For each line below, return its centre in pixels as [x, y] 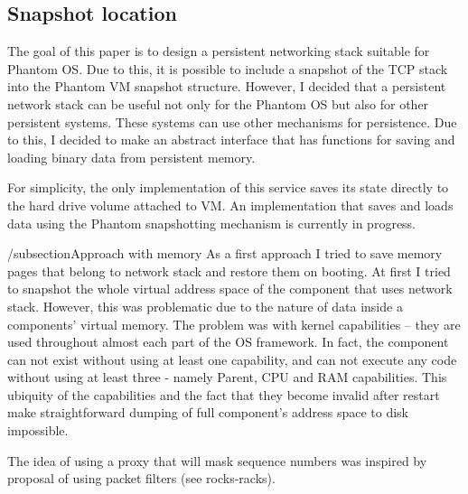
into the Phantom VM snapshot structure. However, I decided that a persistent [227, 86]
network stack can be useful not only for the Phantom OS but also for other [218, 103]
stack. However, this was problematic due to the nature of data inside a [205, 306]
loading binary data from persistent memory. [131, 157]
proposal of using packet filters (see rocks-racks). [141, 478]
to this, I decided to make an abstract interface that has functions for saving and [231, 140]
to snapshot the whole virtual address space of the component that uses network [230, 289]
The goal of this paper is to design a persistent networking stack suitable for [219, 51]
